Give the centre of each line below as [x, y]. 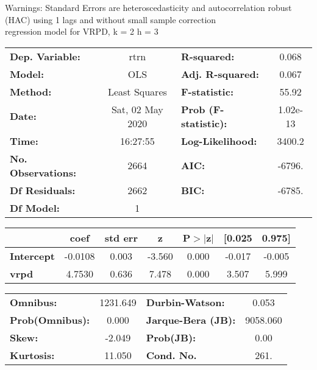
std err [121, 237]
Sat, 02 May [137, 109]
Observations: [43, 172]
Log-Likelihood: [219, 141]
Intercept [32, 256]
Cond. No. [171, 355]
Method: [31, 91]
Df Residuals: [43, 190]
